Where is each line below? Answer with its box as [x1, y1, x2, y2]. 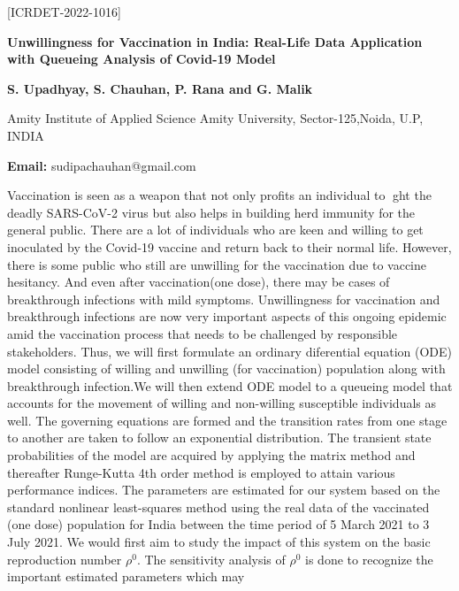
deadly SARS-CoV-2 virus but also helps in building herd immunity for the [7, 203, 416, 221]
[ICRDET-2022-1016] [7, 3, 121, 20]
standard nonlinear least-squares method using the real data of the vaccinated [7, 497, 430, 516]
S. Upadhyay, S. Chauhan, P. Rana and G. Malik [7, 79, 313, 97]
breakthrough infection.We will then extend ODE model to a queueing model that [7, 376, 453, 395]
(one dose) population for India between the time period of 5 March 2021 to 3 [7, 515, 430, 533]
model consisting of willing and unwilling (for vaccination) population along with [7, 359, 446, 378]
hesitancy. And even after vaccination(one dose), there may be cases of [7, 272, 390, 291]
